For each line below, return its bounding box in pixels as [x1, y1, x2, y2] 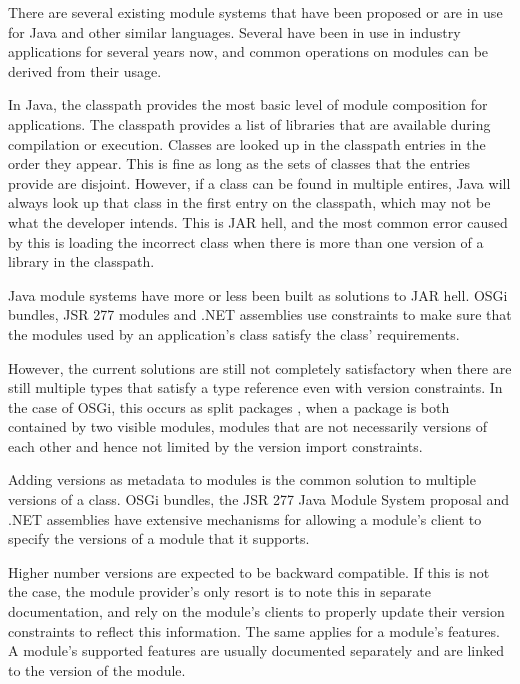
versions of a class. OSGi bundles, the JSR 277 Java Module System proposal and [8, 489, 510, 510]
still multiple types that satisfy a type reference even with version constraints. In [8, 377, 503, 398]
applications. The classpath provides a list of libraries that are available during [8, 113, 491, 134]
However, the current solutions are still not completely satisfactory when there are [8, 357, 512, 378]
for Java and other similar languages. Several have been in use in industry [8, 21, 461, 42]
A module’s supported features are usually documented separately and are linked [8, 640, 505, 661]
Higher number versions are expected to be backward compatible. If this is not [8, 561, 490, 582]
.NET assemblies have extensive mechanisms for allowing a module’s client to [8, 508, 482, 529]
